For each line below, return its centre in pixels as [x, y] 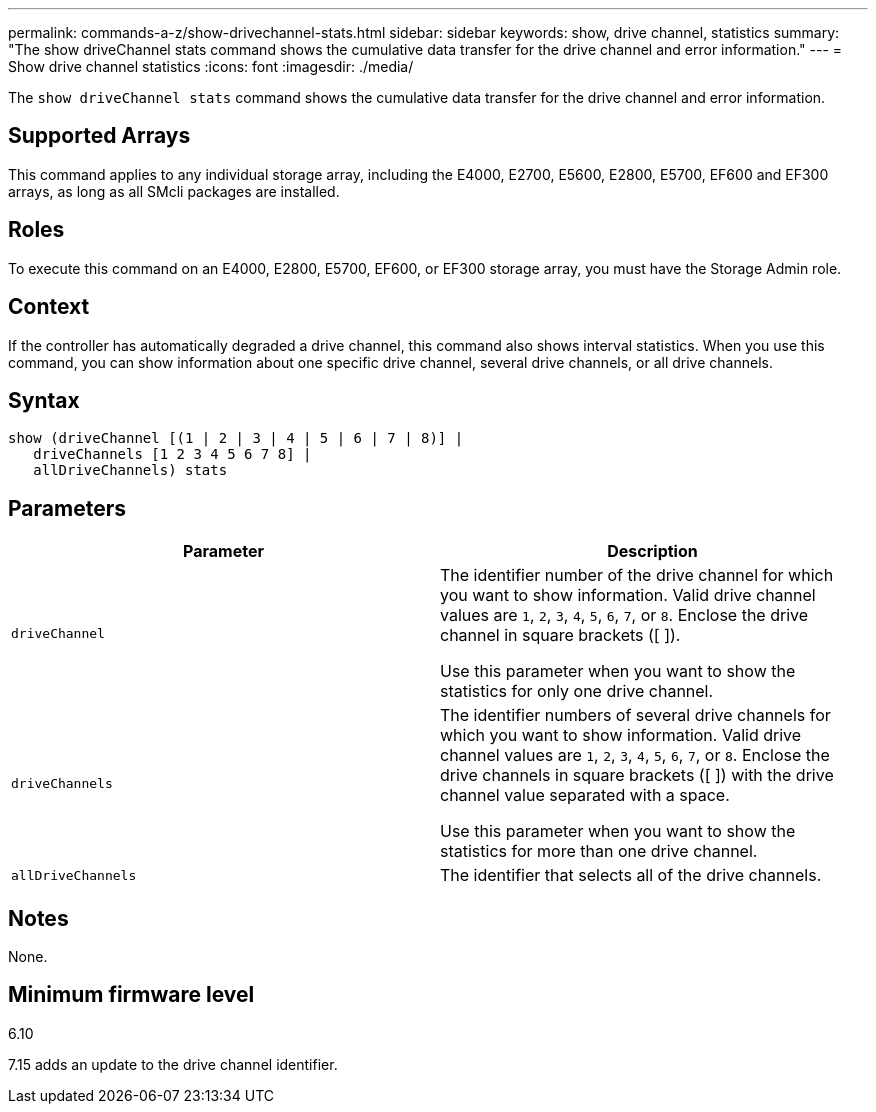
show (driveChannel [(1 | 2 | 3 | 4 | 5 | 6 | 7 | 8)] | [236, 438]
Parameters [67, 508]
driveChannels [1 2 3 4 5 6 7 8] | [172, 454]
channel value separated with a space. [585, 795]
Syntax [44, 400]
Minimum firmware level [131, 995]
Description [652, 551]
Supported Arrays [99, 136]
